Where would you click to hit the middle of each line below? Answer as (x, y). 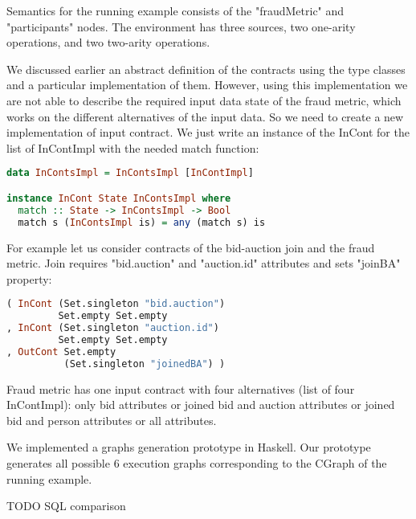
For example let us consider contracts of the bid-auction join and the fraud (191, 247)
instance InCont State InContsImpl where (119, 198)
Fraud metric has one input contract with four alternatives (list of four (181, 388)
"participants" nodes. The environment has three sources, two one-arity (181, 26)
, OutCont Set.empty (61, 351)
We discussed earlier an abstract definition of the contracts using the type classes (206, 69)
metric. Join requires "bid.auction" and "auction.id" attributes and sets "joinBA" (204, 263)
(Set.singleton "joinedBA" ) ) (145, 364)
